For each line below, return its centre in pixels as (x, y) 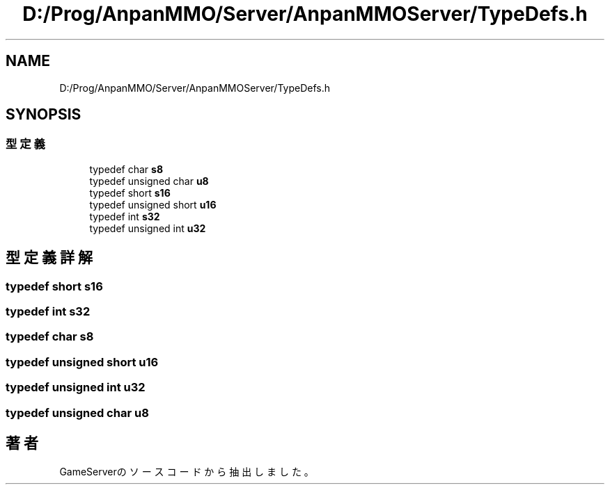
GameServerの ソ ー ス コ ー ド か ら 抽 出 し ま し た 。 (187, 472)
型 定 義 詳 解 (49, 258)
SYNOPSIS (44, 115)
